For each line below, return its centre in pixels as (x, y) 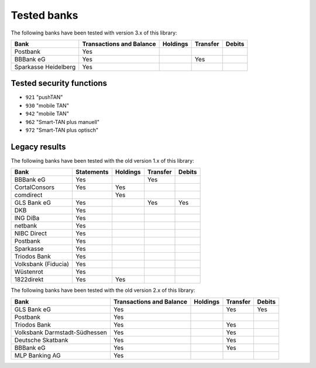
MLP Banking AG (37, 355)
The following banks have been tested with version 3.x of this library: (94, 33)
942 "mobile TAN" (47, 114)
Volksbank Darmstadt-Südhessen (61, 332)
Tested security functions (59, 83)
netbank (26, 226)
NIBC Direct (30, 233)
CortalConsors (35, 187)
